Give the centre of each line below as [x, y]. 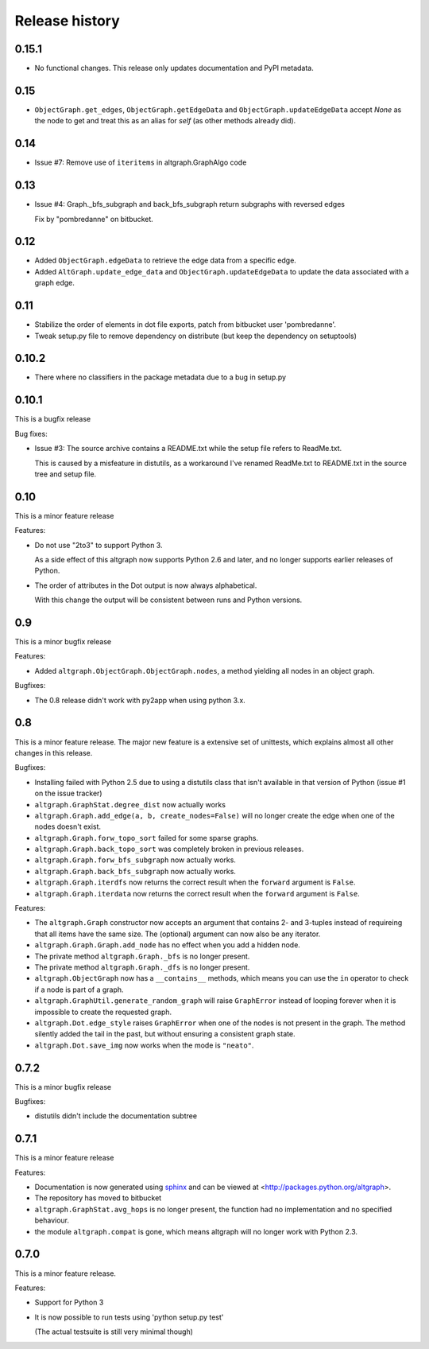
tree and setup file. [66, 474]
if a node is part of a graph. [79, 989]
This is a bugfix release [53, 419]
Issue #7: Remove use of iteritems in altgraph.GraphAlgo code [141, 162]
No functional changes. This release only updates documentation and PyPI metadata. [174, 68]
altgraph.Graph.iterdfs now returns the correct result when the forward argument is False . [195, 882]
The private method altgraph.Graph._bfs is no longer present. [142, 956]
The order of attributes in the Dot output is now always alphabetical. [146, 585]
